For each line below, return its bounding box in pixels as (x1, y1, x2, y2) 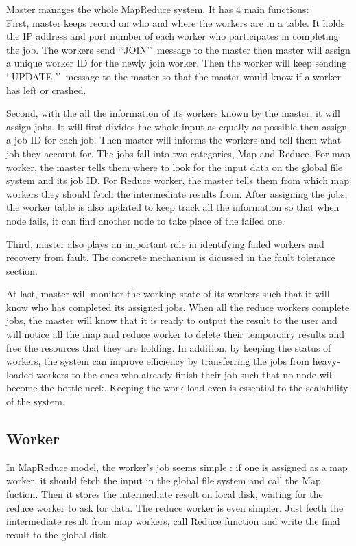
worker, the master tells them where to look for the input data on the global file (6, 159, 343, 174)
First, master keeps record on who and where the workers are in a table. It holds (6, 15, 345, 30)
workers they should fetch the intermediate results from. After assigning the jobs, (6, 186, 348, 201)
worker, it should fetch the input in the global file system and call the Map (6, 473, 321, 488)
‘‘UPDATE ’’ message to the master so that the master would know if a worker (6, 69, 341, 83)
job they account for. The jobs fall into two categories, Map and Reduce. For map (6, 146, 351, 160)
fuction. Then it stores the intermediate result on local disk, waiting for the (6, 487, 323, 501)
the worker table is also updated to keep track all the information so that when (6, 200, 340, 214)
